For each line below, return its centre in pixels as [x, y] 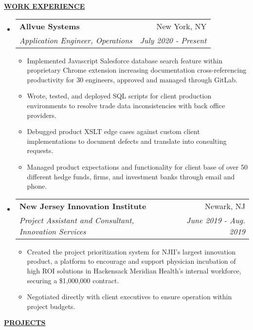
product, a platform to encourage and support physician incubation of [131, 261]
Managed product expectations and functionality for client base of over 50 [137, 166]
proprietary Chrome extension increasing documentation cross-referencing [137, 70]
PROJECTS [25, 322]
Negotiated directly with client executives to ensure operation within [129, 297]
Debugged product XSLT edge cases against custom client [113, 131]
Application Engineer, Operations [76, 40]
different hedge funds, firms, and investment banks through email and [131, 176]
